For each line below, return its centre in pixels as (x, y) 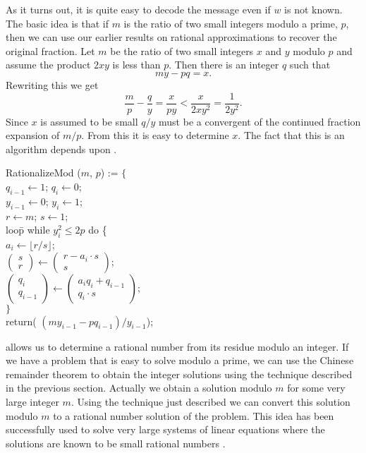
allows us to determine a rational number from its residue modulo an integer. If (177, 346)
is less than (136, 65)
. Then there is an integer (224, 65)
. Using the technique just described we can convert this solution (211, 401)
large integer (32, 401)
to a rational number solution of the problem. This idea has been (194, 415)
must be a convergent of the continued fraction (260, 121)
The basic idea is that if (57, 23)
